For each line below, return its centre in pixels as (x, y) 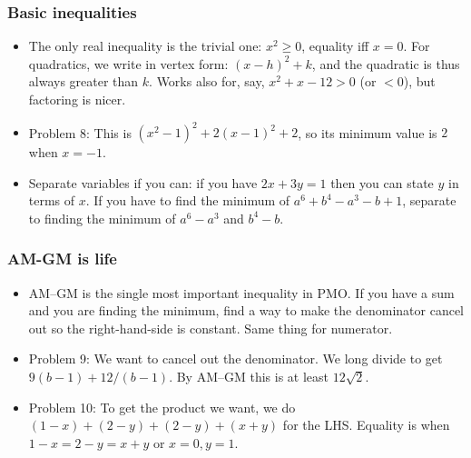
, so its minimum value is (368, 132)
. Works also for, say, (207, 81)
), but (419, 81)
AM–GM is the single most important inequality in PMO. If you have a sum (241, 292)
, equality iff (335, 46)
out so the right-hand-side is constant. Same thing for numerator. (211, 328)
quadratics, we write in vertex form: (128, 63)
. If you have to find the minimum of (188, 200)
